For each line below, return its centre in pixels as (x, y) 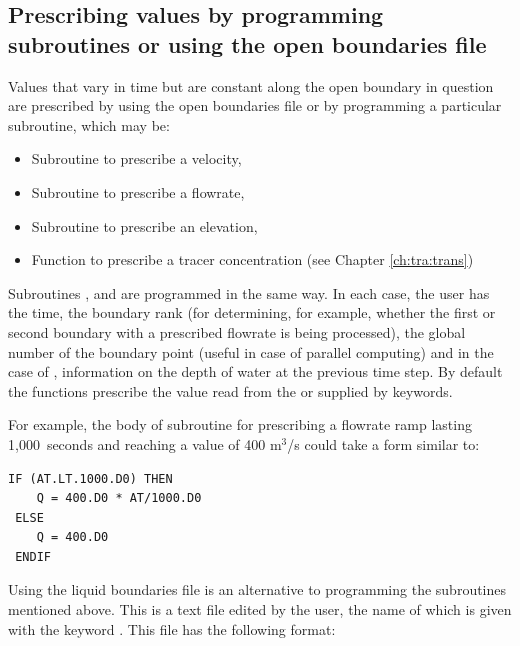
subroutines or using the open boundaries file (247, 43)
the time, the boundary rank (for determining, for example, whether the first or (252, 312)
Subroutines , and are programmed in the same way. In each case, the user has (249, 292)
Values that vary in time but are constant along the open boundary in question (251, 85)
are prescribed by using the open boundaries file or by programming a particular (255, 105)
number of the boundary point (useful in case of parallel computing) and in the (251, 351)
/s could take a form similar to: (383, 443)
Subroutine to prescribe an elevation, (144, 225)
